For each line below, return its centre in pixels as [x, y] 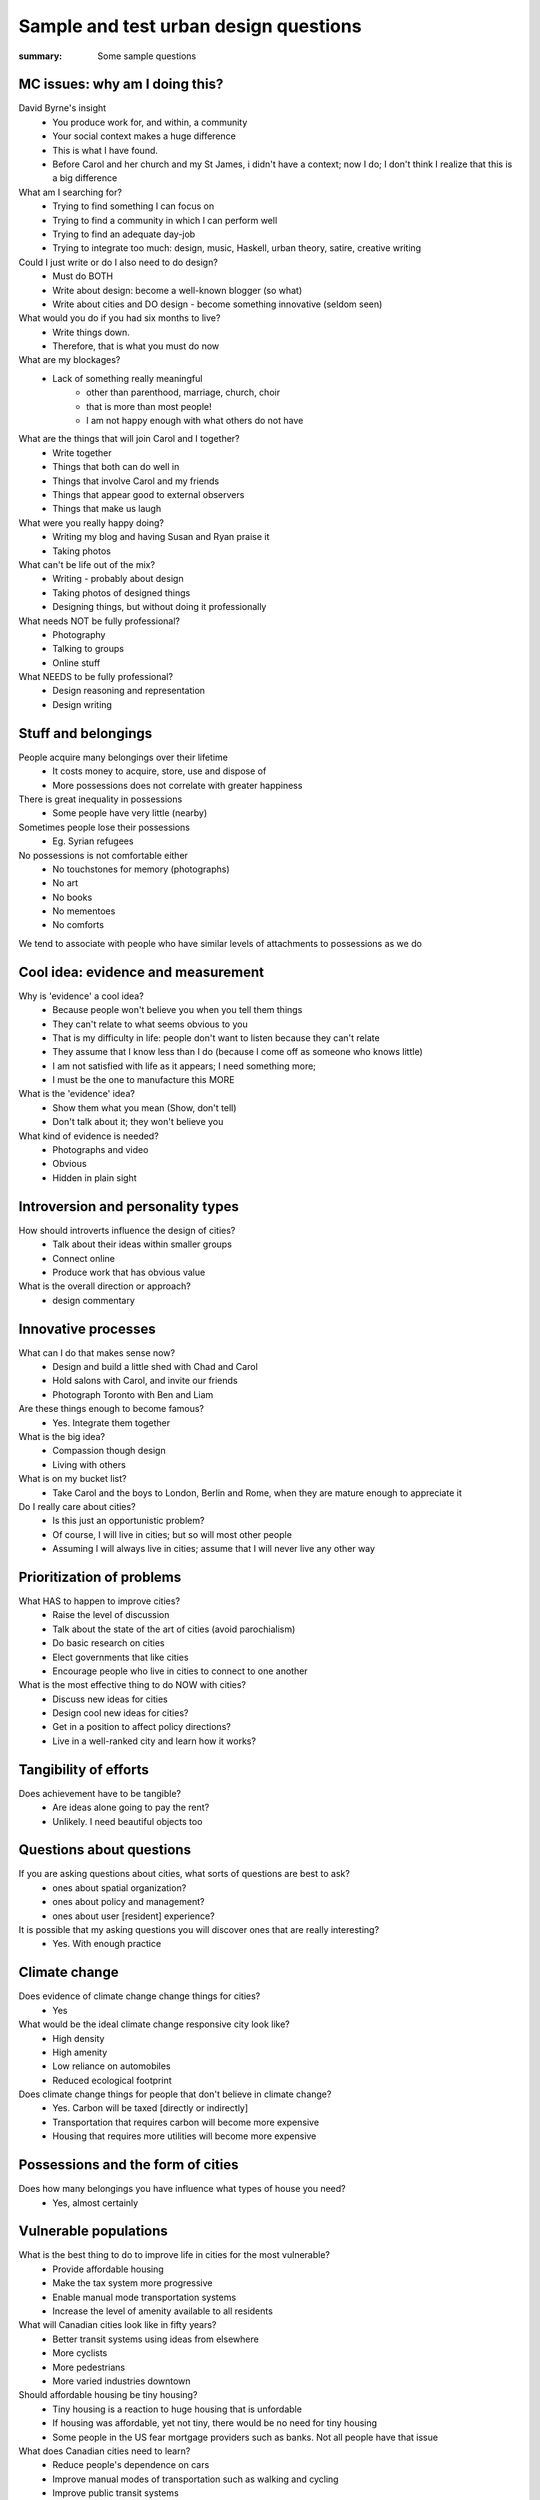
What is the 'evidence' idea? [76, 1094]
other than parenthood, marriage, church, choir [183, 392]
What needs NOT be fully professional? [99, 621]
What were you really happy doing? [91, 522]
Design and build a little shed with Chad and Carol [155, 1366]
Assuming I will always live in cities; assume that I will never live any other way [213, 1549]
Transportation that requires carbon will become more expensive [186, 2122]
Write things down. [91, 332]
